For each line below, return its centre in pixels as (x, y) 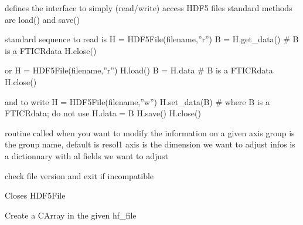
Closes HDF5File (35, 195)
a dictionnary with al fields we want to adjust (87, 155)
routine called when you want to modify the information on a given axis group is (150, 132)
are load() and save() (42, 19)
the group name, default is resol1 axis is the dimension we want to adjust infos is (150, 144)
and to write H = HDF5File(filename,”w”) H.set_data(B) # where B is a (137, 101)
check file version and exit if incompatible (79, 175)
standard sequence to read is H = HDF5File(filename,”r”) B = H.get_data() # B (152, 39)
